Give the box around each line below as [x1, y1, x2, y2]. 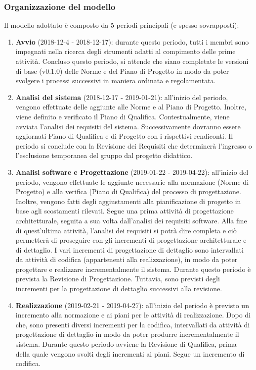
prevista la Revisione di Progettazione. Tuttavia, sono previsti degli [15, 273, 220, 284]
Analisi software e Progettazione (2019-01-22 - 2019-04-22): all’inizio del [15, 166, 249, 177]
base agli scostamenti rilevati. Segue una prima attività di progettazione [15, 206, 234, 216]
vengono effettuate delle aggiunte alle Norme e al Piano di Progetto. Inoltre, [15, 102, 247, 112]
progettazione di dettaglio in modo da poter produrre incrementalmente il [15, 329, 239, 339]
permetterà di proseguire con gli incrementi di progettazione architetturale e [15, 235, 247, 245]
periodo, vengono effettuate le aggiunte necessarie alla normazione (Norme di [15, 176, 249, 187]
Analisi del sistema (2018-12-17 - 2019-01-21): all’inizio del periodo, [15, 92, 228, 102]
